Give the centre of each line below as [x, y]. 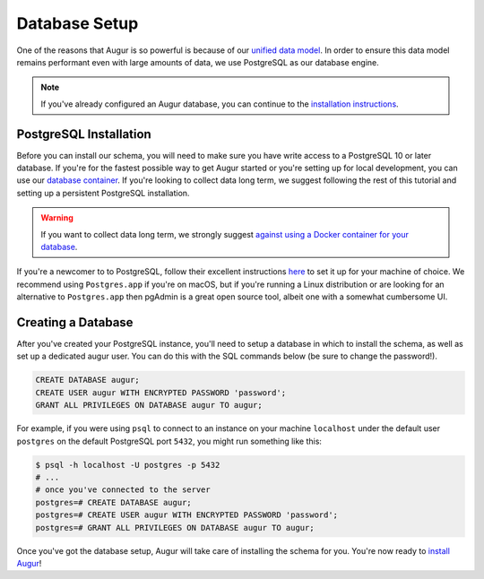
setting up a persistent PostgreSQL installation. [103, 193]
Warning [57, 218]
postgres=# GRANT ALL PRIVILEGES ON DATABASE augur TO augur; [175, 527]
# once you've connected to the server [123, 490]
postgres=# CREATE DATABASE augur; [113, 502]
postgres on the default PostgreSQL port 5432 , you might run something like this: [169, 441]
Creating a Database [75, 322]
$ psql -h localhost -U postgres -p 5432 [128, 465]
